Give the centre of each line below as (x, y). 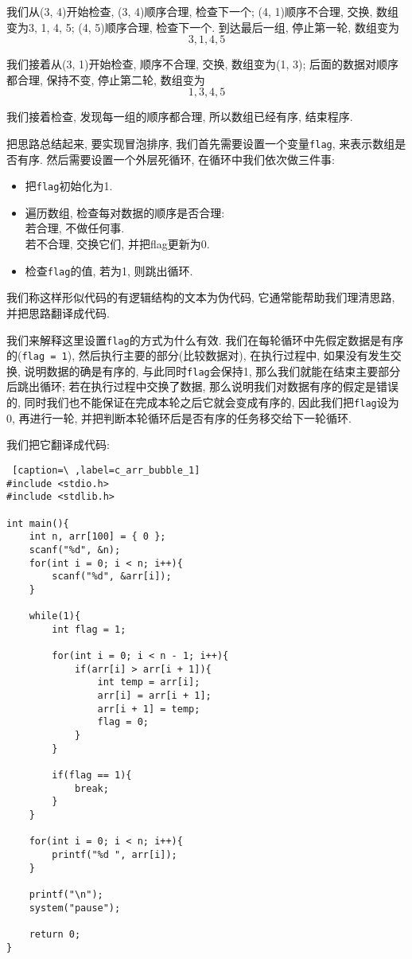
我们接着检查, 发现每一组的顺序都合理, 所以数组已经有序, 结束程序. (180, 117)
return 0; (55, 934)
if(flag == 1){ (92, 775)
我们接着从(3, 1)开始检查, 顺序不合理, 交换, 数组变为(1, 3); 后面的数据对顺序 (203, 64)
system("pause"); (75, 908)
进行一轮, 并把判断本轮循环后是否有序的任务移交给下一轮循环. (190, 417)
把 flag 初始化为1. (69, 186)
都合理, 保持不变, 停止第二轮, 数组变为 (106, 79)
